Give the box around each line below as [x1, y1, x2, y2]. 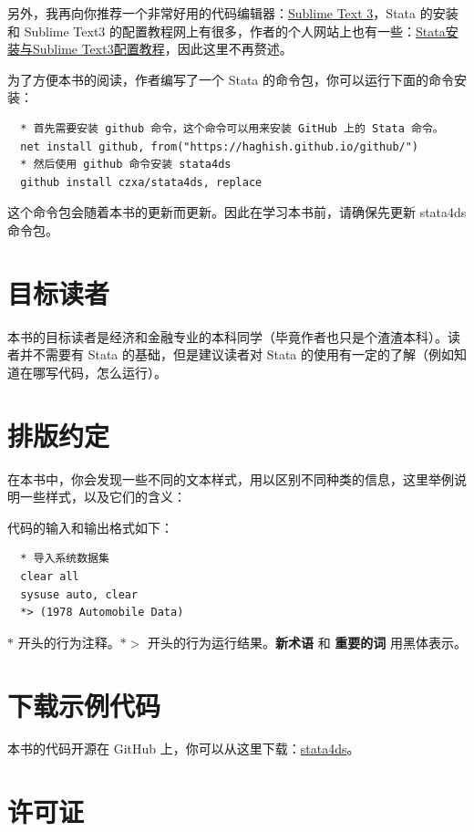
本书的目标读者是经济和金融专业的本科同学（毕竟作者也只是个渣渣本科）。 [7, 327, 448, 346]
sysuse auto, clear [20, 588, 139, 601]
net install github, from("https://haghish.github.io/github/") [20, 140, 419, 153]
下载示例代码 [7, 686, 161, 723]
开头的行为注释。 [17, 632, 120, 651]
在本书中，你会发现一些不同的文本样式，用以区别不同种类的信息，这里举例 [7, 469, 454, 488]
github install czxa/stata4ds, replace [20, 175, 263, 189]
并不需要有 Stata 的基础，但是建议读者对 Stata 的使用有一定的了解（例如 [19, 345, 454, 364]
